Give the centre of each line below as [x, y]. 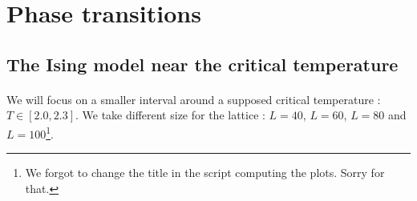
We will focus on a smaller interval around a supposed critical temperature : [194, 99]
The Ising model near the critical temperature [202, 64]
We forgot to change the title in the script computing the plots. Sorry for [205, 173]
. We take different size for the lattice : [170, 115]
